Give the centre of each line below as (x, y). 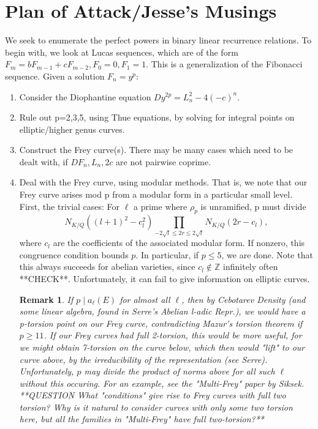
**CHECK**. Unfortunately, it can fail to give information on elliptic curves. (165, 278)
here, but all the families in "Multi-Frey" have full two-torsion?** (142, 419)
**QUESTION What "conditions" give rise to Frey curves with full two (153, 395)
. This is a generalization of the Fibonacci (224, 64)
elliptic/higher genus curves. (72, 129)
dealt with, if (44, 161)
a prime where (161, 206)
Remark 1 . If (46, 299)
